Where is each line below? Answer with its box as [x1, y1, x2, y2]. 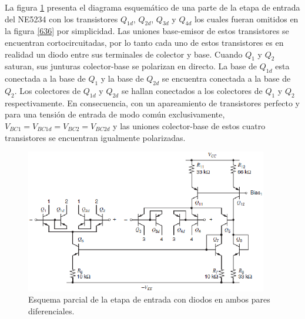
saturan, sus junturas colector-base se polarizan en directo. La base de [5, 60, 257, 72]
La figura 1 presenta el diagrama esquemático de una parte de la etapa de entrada [5, 1, 300, 13]
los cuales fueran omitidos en [194, 12, 299, 25]
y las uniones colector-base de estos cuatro [113, 119, 266, 132]
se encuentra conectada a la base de [162, 72, 291, 85]
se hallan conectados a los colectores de [121, 84, 263, 96]
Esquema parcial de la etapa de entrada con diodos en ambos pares [28, 293, 270, 305]
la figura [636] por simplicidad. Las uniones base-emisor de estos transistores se [5, 25, 289, 37]
